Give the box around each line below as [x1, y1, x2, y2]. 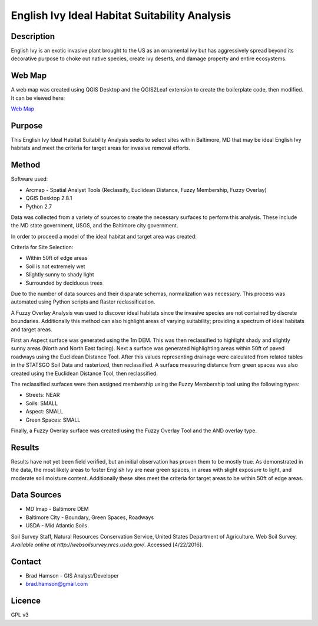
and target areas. [11, 325, 52, 333]
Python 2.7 [25, 203, 52, 210]
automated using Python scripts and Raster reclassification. [11, 298, 155, 305]
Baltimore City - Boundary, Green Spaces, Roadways [25, 514, 154, 521]
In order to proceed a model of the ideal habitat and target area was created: [11, 233, 197, 240]
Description [11, 31, 55, 41]
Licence [11, 596, 41, 606]
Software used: [11, 175, 48, 182]
